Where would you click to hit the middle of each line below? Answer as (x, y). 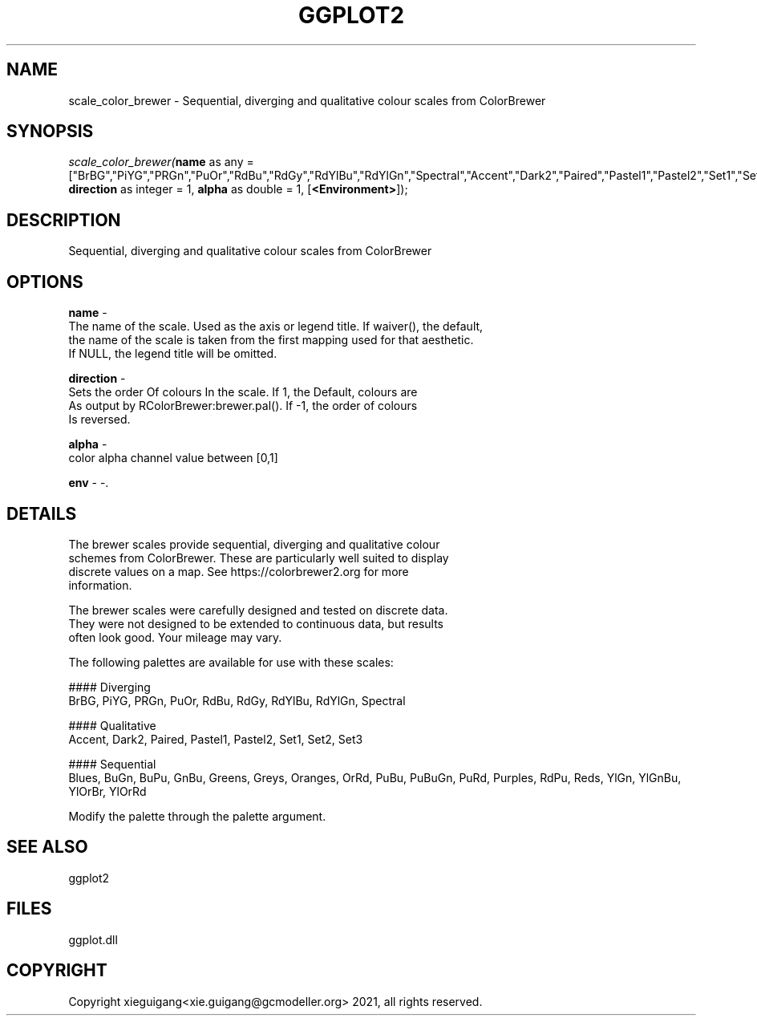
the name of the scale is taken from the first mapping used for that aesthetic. (271, 340)
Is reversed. (99, 420)
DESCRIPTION (64, 220)
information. (100, 585)
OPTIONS (45, 282)
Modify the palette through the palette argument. (197, 816)
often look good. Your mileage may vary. (175, 637)
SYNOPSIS (50, 132)
